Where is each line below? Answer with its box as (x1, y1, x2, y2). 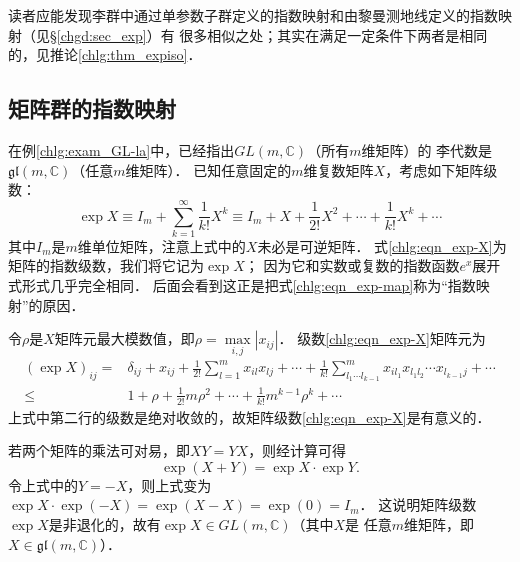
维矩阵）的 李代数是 (361, 139, 493, 160)
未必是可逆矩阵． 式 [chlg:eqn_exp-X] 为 (257, 235, 507, 256)
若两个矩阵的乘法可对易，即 (8, 440, 190, 461)
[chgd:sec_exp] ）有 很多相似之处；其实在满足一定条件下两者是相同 (56, 24, 488, 45)
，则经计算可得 (248, 440, 347, 461)
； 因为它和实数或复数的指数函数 (244, 255, 460, 276)
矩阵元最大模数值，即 (54, 328, 195, 349)
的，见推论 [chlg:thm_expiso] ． (8, 44, 202, 65)
